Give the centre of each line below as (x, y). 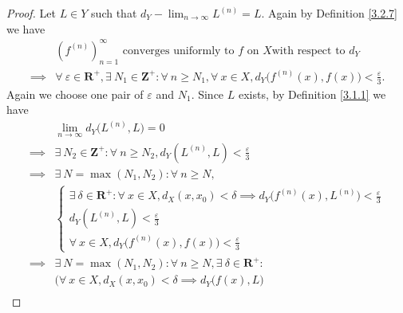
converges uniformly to (178, 51)
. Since (207, 94)
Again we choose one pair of (75, 94)
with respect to (308, 51)
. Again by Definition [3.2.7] (329, 13)
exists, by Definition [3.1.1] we (312, 94)
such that (114, 13)
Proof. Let (31, 13)
